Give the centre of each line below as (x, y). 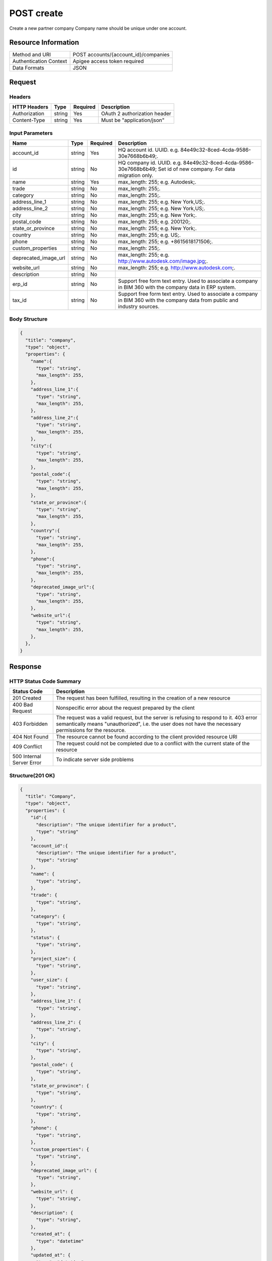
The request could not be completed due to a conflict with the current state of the (153, 743)
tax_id (20, 300)
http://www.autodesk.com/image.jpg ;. (163, 261)
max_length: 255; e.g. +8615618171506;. (165, 241)
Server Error (27, 763)
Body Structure (28, 319)
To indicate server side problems (95, 760)
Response (25, 667)
